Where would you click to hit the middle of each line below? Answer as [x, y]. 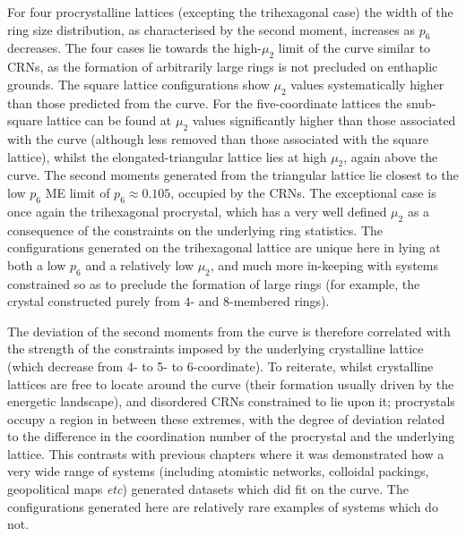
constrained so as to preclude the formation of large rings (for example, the [214, 283]
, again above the [391, 156]
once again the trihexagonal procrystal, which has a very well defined [197, 211]
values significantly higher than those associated [324, 120]
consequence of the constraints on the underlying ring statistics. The [195, 230]
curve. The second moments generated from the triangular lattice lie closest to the [233, 175]
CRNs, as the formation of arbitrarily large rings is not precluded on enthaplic [223, 67]
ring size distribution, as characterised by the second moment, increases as [211, 29]
